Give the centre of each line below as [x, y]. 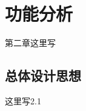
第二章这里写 [30, 43]
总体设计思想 [43, 76]
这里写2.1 [23, 100]
